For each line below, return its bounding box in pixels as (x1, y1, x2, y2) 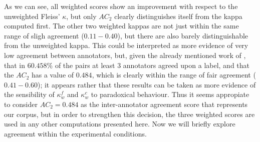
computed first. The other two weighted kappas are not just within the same (4, 20, 239, 31)
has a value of (31, 69, 74, 80)
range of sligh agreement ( (4, 30, 84, 40)
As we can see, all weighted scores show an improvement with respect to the (4, 1, 238, 11)
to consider (4, 98, 38, 109)
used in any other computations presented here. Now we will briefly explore (4, 118, 235, 129)
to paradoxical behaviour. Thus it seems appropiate (91, 89, 249, 99)
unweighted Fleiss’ (4, 10, 60, 21)
